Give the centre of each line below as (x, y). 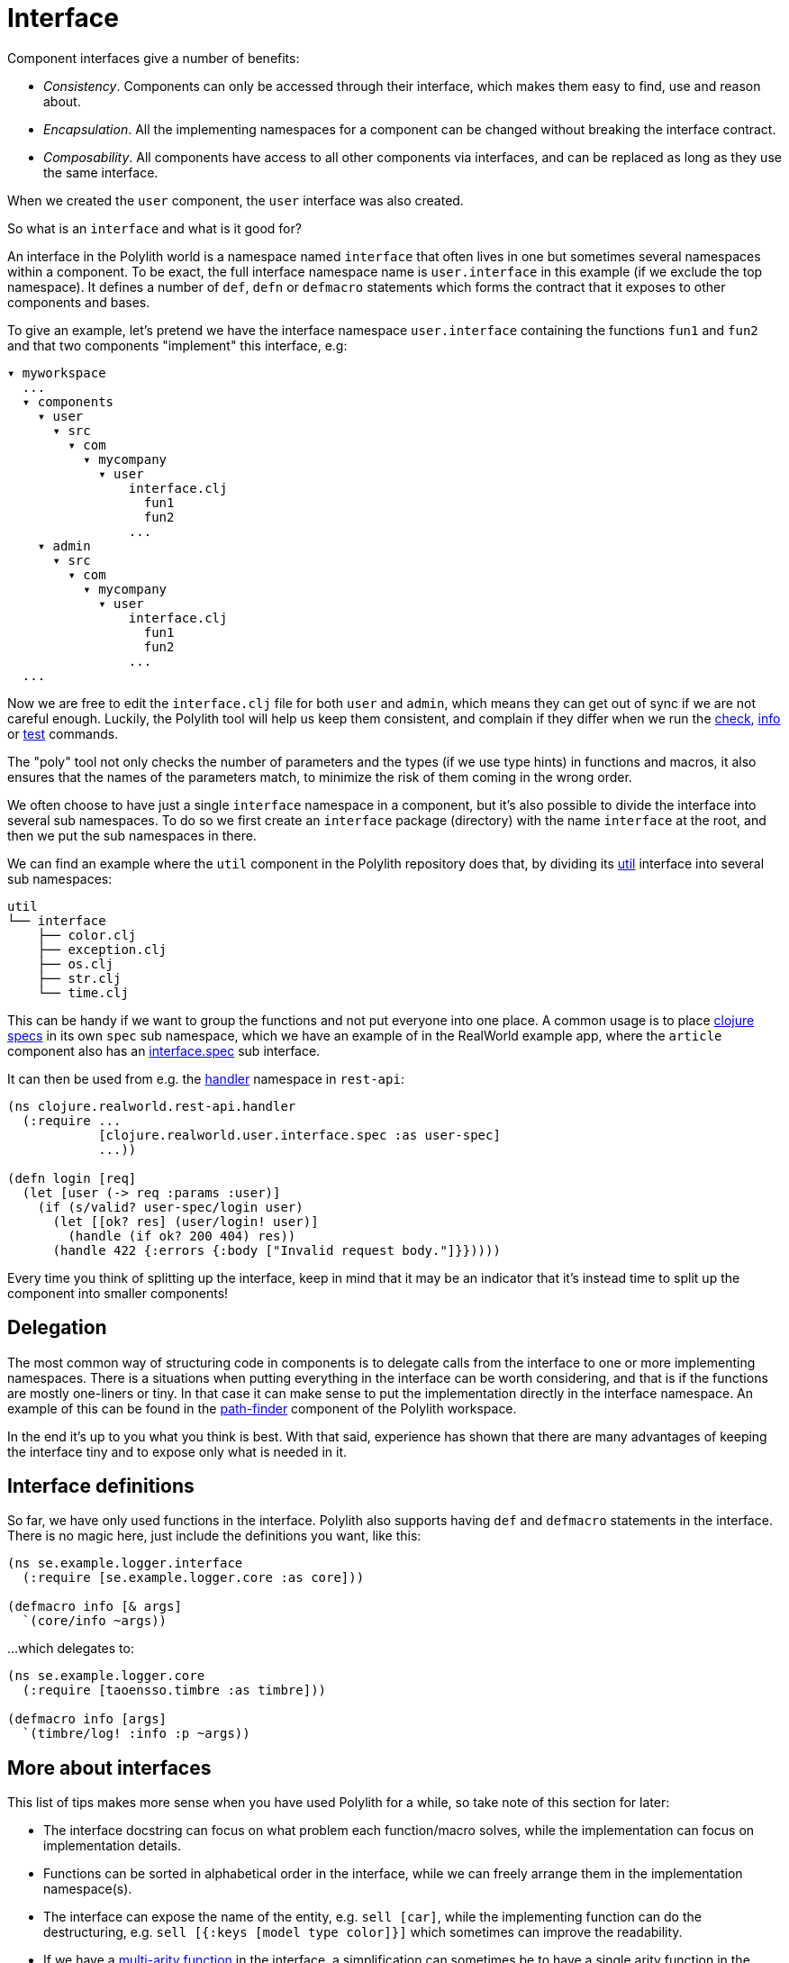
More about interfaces (109, 1768)
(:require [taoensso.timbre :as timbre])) (174, 1690)
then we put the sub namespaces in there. (132, 835)
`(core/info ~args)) (95, 1621)
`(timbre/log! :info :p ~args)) (136, 1734)
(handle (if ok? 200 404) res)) (182, 1236)
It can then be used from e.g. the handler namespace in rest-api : (206, 1078)
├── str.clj (79, 978)
